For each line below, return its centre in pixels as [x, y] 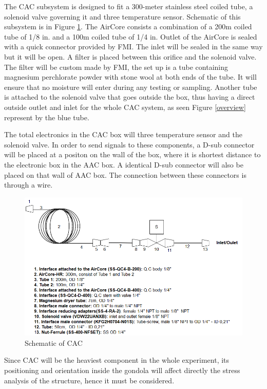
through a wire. [28, 185]
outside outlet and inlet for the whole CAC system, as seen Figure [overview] [125, 107]
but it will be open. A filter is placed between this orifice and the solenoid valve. [130, 56]
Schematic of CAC [54, 342]
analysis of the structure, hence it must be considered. [89, 380]
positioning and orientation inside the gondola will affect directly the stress [122, 370]
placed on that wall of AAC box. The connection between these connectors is [125, 174]
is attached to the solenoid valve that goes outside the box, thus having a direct [130, 97]
